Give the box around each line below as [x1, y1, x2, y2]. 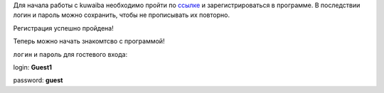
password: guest [13, 76, 63, 84]
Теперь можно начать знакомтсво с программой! [13, 37, 165, 45]
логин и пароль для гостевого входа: [13, 50, 128, 58]
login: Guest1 [13, 62, 53, 71]
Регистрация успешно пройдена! [13, 23, 114, 32]
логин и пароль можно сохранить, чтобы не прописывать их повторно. [13, 11, 230, 19]
